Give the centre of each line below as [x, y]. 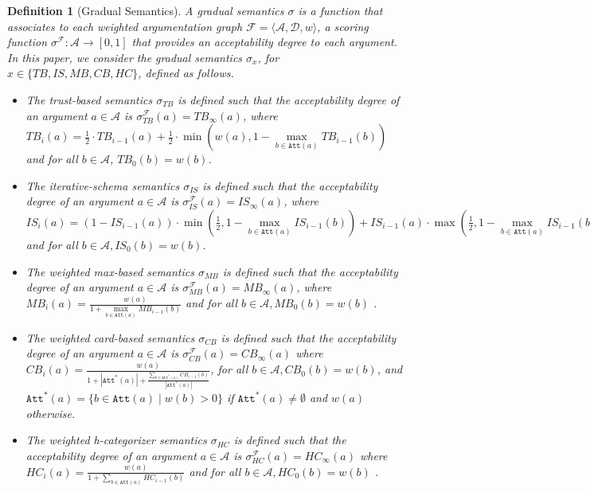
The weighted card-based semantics [110, 337]
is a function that [340, 10]
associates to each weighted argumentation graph [125, 26]
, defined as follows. [186, 73]
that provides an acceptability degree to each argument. [264, 42]
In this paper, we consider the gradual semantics [125, 57]
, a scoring [343, 26]
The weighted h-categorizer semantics [116, 440]
